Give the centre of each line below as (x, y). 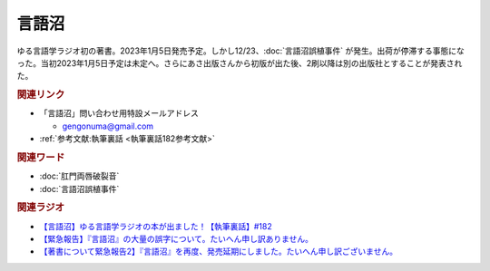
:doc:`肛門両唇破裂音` (79, 176)
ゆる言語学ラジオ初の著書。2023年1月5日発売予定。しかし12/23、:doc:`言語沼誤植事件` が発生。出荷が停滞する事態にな (240, 51)
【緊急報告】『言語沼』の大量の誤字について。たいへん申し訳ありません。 (176, 239)
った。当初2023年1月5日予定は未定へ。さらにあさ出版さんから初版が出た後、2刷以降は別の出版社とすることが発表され (240, 63)
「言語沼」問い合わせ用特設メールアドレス (119, 113)
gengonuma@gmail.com (108, 126)
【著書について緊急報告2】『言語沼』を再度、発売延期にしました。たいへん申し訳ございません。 (219, 252)
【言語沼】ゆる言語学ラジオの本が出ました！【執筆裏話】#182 (156, 226)
